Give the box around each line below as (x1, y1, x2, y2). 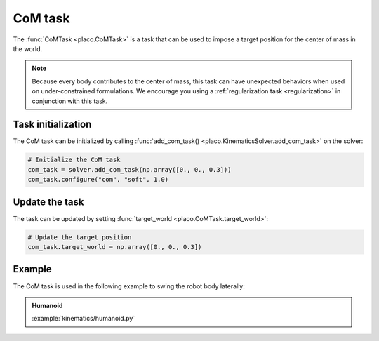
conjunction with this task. (32, 97, 108, 105)
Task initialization (13, 119, 92, 131)
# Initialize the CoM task (27, 156, 121, 164)
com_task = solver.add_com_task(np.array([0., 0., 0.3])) (27, 166, 232, 173)
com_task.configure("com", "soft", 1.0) (27, 175, 168, 184)
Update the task (13, 196, 84, 208)
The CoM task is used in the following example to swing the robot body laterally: (13, 281, 246, 290)
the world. (13, 44, 43, 53)
